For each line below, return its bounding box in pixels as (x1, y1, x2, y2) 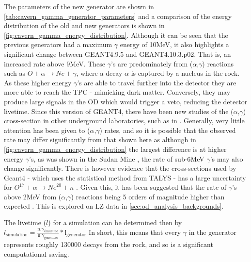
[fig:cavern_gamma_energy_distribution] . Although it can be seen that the (4, 30, 228, 40)
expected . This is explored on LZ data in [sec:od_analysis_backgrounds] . (4, 201, 224, 211)
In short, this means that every (89, 227, 181, 237)
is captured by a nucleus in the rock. (131, 68, 240, 78)
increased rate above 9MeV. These (4, 58, 106, 68)
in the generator (188, 227, 236, 237)
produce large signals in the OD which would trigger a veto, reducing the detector (4, 96, 248, 106)
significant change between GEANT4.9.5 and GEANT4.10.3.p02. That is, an (4, 49, 231, 59)
